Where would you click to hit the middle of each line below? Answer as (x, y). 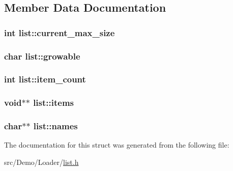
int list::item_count (45, 79)
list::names (55, 126)
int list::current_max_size (60, 32)
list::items (54, 103)
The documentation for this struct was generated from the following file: (117, 145)
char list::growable (42, 56)
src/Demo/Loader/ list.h (41, 162)
